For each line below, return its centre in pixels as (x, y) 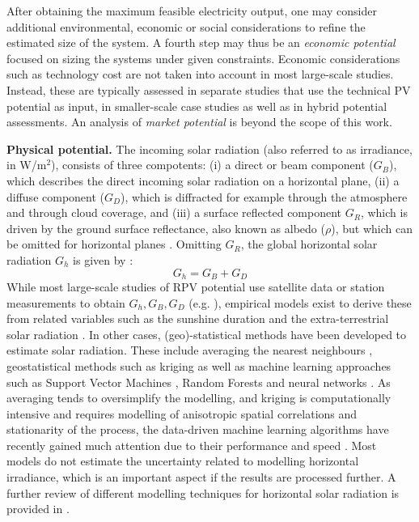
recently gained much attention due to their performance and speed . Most (192, 445)
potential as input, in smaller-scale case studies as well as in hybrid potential (197, 106)
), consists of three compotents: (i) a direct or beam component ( (212, 165)
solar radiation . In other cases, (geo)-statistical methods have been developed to (207, 334)
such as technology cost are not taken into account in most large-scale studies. (200, 74)
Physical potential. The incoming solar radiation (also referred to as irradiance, (209, 149)
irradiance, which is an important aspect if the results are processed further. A (201, 477)
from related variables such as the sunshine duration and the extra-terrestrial (198, 318)
